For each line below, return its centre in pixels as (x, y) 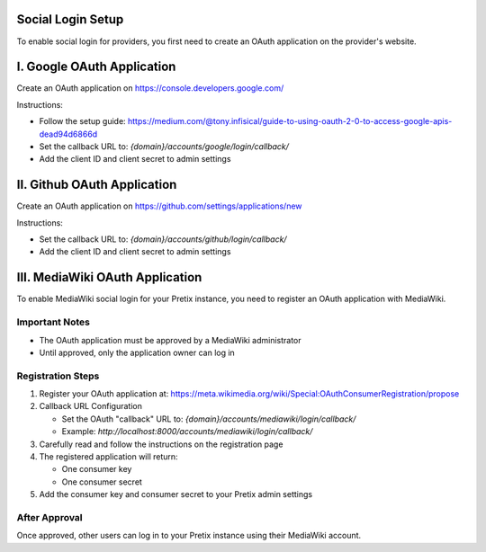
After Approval (49, 517)
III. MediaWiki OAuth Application (109, 277)
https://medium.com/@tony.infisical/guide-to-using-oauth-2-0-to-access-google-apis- (290, 121)
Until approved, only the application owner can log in (137, 352)
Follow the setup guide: (82, 121)
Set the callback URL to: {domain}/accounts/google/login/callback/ (164, 146)
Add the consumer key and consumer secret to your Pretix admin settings (176, 494)
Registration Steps (58, 376)
